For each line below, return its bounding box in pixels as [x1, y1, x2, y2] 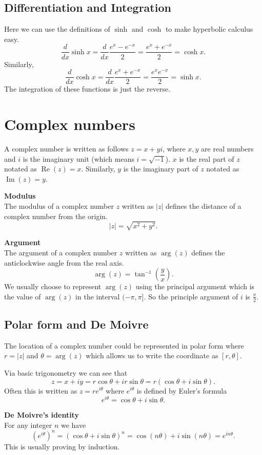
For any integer [4, 419, 52, 430]
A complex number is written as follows [4, 143, 129, 154]
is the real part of [179, 153, 234, 164]
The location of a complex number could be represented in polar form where [4, 340, 244, 351]
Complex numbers [4, 114, 135, 135]
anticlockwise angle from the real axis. [4, 257, 124, 268]
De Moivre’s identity [4, 409, 79, 420]
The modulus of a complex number [4, 200, 114, 211]
